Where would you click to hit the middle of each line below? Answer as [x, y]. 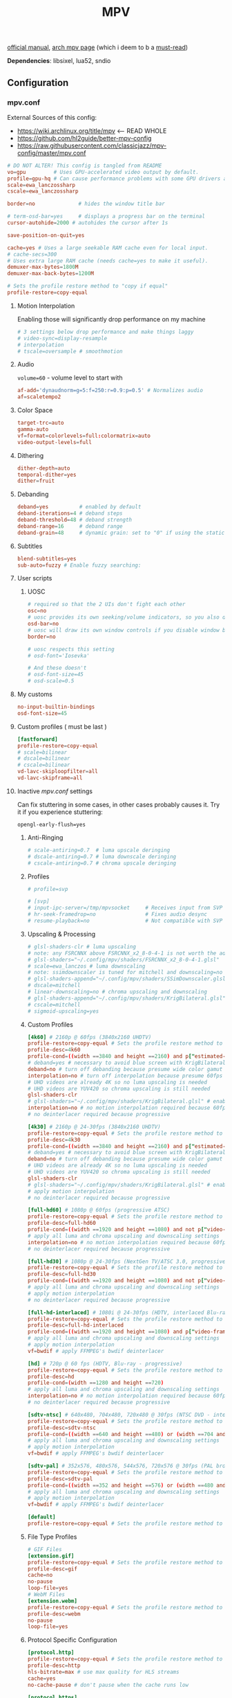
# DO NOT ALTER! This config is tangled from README [85, 166]
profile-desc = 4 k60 [54, 1050]
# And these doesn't [57, 668]
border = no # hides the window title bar [86, 204]
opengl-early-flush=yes [51, 824]
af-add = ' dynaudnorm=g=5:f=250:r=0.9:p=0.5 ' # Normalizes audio [110, 391]
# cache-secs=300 [32, 254]
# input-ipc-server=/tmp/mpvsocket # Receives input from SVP [125, 908]
